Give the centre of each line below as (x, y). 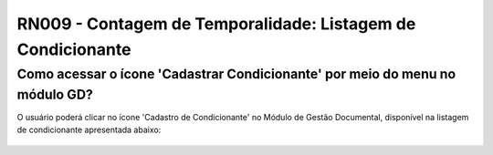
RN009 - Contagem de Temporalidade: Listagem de (216, 24)
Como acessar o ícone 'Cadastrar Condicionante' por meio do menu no (236, 74)
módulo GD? (55, 94)
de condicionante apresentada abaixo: (89, 130)
